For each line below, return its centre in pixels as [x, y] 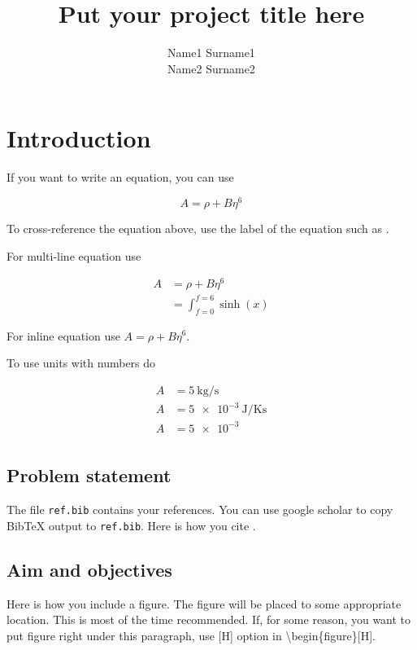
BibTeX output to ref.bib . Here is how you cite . [131, 525]
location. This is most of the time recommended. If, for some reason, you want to [209, 619]
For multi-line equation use [74, 255]
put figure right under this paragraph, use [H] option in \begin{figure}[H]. [191, 635]
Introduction [79, 138]
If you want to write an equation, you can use [120, 177]
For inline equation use [63, 335]
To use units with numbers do [81, 363]
